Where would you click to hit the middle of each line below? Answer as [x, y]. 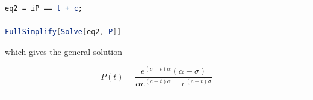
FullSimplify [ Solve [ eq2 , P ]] [63, 32]
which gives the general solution [64, 51]
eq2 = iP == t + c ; [44, 8]
